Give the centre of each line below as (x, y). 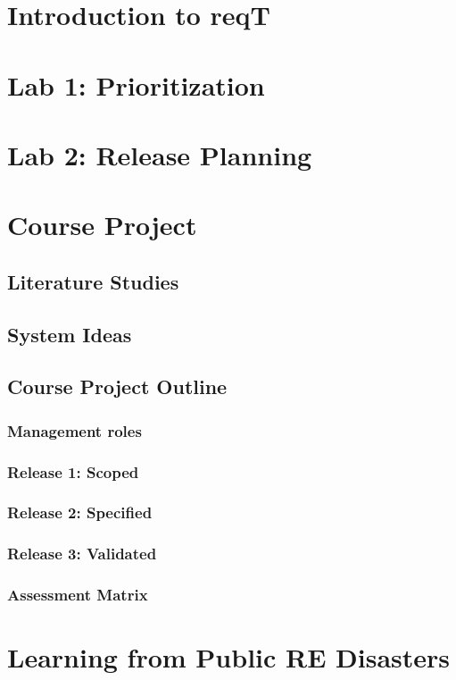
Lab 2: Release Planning (160, 154)
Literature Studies (93, 281)
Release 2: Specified (80, 512)
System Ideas (70, 334)
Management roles (75, 430)
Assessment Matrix (78, 595)
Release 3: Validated (82, 554)
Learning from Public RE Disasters (229, 657)
